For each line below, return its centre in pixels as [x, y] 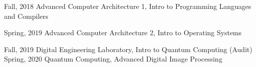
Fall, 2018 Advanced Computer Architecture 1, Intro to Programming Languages [128, 6]
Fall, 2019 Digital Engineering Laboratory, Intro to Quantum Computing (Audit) [128, 49]
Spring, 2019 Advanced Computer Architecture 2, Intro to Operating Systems [123, 33]
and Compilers [26, 16]
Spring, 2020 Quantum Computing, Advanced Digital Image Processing [113, 59]
